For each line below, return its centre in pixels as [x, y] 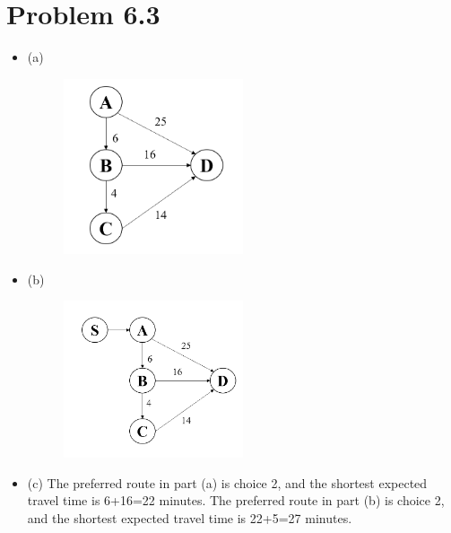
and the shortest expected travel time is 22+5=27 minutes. [190, 517]
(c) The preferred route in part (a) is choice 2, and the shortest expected [227, 482]
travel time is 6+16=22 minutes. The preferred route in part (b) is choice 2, [236, 500]
